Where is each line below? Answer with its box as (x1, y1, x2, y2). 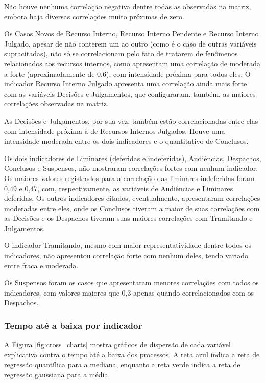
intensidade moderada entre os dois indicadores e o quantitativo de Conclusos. (4, 136, 249, 146)
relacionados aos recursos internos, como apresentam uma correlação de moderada (4, 58, 260, 69)
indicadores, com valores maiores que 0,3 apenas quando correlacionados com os (4, 287, 254, 298)
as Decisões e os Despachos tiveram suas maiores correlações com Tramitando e (4, 213, 253, 223)
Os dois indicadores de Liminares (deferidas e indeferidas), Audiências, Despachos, (4, 152, 261, 163)
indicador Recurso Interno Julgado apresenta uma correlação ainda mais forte (4, 78, 247, 89)
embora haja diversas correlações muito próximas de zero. (4, 11, 184, 21)
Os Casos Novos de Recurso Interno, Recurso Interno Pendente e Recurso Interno (4, 28, 259, 39)
